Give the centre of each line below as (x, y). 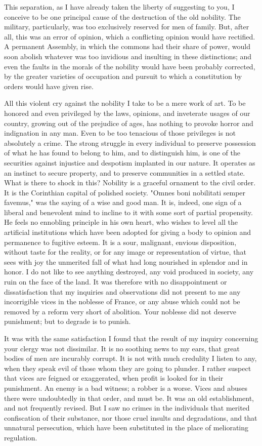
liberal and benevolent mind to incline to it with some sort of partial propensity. (128, 212)
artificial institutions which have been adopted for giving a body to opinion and (127, 232)
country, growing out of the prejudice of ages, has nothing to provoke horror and (129, 123)
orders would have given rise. (49, 86)
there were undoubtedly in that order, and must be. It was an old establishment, (129, 398)
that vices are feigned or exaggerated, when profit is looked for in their (114, 378)
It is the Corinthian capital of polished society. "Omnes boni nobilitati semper (125, 192)
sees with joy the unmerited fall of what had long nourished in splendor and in (126, 261)
